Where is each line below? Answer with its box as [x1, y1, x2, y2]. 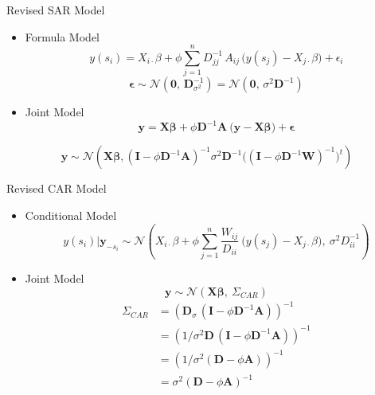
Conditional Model [25, 207, 117, 223]
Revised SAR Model [6, 2, 105, 18]
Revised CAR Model [6, 180, 107, 197]
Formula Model [25, 28, 100, 45]
